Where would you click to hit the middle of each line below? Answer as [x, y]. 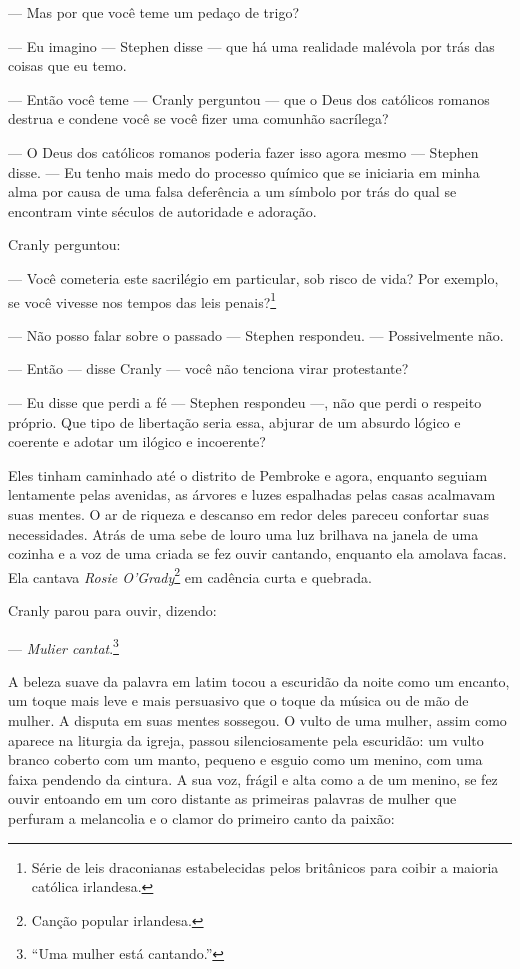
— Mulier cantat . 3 [63, 646]
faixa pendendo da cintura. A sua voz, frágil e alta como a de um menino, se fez [253, 778]
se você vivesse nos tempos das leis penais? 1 [142, 300]
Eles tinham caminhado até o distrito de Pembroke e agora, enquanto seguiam [248, 474]
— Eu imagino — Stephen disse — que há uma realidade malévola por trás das [251, 45]
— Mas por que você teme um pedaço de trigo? [154, 12]
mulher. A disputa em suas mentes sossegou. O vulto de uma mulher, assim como [257, 720]
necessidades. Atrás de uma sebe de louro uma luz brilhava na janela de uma [243, 533]
